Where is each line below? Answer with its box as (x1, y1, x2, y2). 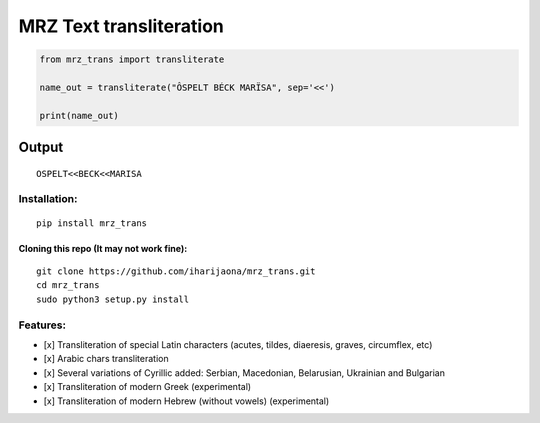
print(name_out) (39, 110, 120, 121)
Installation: (18, 192, 78, 206)
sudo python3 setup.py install (36, 293, 190, 305)
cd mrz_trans (36, 280, 100, 291)
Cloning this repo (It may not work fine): (18, 242, 188, 254)
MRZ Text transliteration (18, 15, 225, 37)
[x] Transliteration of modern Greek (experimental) (43, 381, 252, 393)
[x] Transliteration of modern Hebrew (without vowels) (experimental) (43, 395, 330, 407)
